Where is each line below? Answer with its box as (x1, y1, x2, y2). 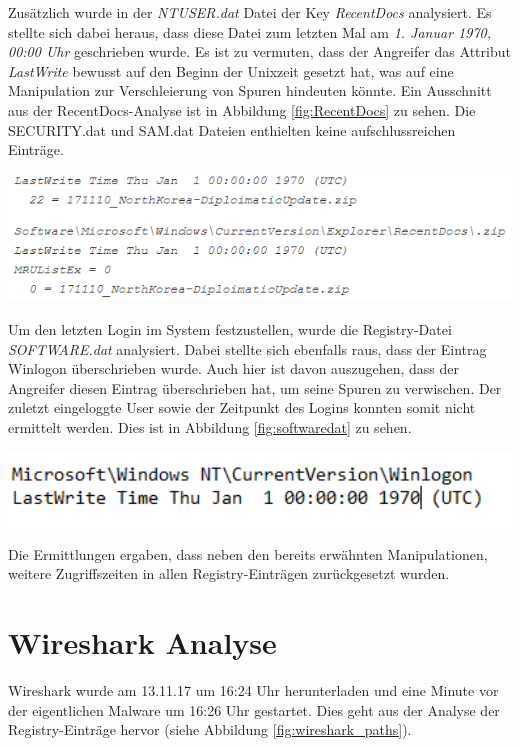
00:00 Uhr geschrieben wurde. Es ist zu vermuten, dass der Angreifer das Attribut (8, 41, 511, 62)
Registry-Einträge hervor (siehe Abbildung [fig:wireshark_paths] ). (8, 719, 412, 740)
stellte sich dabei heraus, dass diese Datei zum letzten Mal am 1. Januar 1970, (8, 21, 491, 42)
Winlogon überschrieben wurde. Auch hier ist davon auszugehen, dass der (8, 358, 459, 379)
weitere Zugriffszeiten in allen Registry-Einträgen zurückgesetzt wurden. (8, 563, 450, 584)
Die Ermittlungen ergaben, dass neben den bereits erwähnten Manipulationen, (8, 543, 488, 564)
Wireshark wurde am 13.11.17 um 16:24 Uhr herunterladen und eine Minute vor (8, 680, 499, 701)
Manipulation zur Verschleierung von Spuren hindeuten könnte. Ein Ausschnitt (8, 80, 492, 101)
